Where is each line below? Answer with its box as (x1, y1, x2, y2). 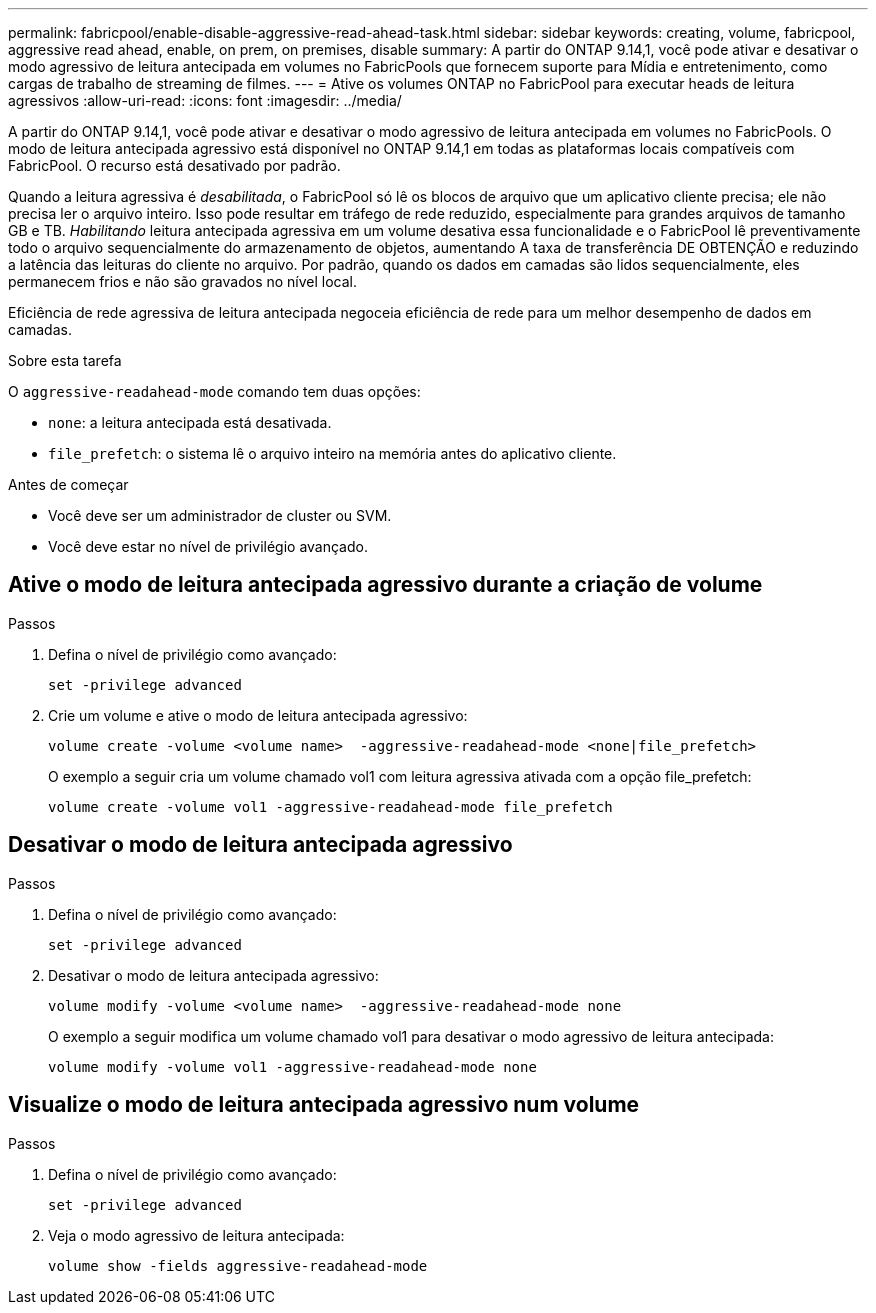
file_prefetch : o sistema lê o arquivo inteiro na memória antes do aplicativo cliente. (48, 445, 617, 462)
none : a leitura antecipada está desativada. (48, 414, 332, 431)
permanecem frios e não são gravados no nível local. (8, 273, 358, 290)
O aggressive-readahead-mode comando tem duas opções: (8, 383, 421, 400)
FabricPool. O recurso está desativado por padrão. (8, 157, 341, 174)
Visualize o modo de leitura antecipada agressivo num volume (8, 1092, 640, 1118)
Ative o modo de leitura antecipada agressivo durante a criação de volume (8, 572, 763, 598)
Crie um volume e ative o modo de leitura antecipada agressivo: (48, 706, 468, 724)
